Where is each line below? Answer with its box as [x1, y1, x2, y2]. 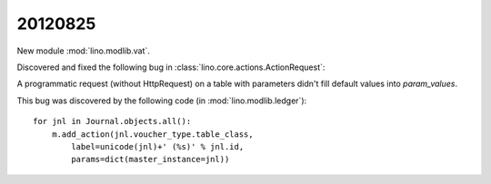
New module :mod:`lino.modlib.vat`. [16, 45, 150, 56]
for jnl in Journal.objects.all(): [33, 116, 192, 127]
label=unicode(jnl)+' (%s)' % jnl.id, [71, 141, 245, 151]
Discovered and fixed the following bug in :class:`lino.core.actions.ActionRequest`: [16, 62, 326, 73]
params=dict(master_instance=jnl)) [71, 154, 230, 165]
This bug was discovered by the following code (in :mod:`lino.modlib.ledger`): [16, 95, 307, 106]
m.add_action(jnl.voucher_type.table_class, [51, 129, 254, 140]
